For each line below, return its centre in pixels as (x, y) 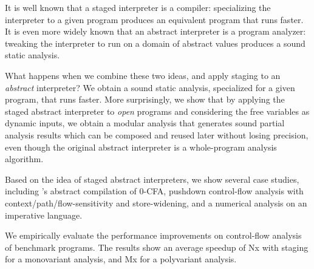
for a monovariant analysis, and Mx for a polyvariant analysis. (121, 259)
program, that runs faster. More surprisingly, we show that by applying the (145, 99)
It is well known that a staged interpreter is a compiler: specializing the (138, 7)
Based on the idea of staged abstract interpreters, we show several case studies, (152, 179)
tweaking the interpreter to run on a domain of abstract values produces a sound (155, 43)
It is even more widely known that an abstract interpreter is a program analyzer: (155, 31)
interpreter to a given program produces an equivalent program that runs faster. (154, 19)
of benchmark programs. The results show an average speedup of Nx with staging (157, 247)
